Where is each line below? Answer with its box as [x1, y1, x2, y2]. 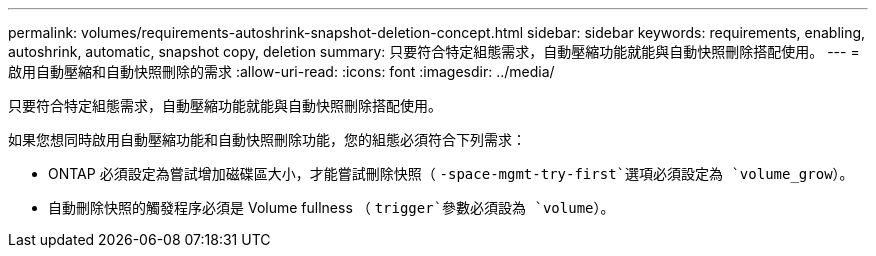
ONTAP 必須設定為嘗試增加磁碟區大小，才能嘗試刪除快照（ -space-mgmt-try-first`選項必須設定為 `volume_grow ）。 [48, 165, 854, 182]
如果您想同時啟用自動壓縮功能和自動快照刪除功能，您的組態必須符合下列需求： [8, 131, 526, 148]
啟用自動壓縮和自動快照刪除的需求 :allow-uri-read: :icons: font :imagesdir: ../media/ [8, 63, 555, 80]
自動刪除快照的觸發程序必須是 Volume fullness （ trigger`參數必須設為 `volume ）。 [48, 199, 615, 216]
